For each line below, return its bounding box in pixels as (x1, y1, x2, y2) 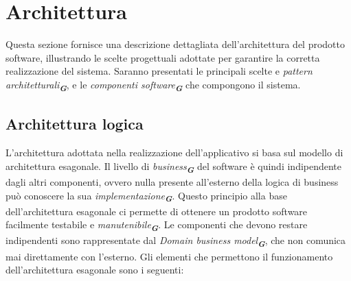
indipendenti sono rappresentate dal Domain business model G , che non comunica (5, 233, 346, 250)
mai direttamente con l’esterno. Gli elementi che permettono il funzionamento (5, 249, 333, 263)
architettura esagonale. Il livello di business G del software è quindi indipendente (5, 158, 342, 175)
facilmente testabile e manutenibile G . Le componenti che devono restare (5, 217, 308, 234)
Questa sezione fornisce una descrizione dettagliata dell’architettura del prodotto (5, 37, 346, 51)
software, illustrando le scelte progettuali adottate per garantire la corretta (5, 50, 320, 64)
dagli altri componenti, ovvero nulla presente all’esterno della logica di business (5, 174, 339, 188)
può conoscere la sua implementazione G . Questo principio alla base (5, 188, 287, 205)
